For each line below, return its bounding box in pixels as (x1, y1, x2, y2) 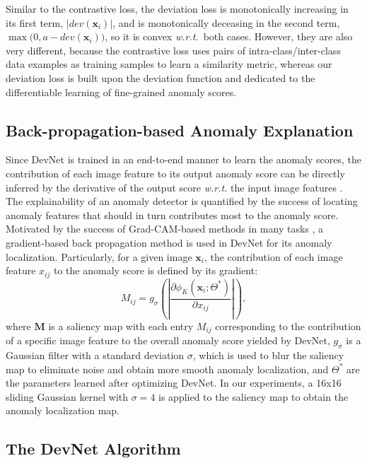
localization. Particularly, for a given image (6, 249, 192, 264)
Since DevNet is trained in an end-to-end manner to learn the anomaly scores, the (6, 152, 362, 167)
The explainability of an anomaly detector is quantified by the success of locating (6, 194, 358, 209)
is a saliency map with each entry (48, 318, 194, 333)
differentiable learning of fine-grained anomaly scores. (6, 84, 237, 99)
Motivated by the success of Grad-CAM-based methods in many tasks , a (6, 221, 324, 236)
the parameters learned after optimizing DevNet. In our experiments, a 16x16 (6, 375, 342, 390)
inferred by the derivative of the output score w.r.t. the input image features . (6, 180, 343, 194)
